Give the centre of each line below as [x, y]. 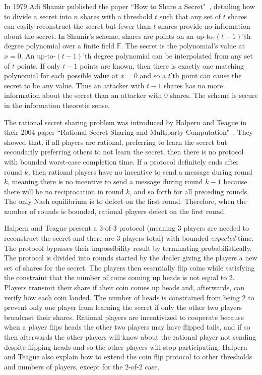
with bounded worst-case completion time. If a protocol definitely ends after [121, 161]
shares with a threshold [116, 16]
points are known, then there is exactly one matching [162, 65]
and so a [153, 75]
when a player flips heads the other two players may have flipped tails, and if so [127, 327]
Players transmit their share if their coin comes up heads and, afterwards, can [124, 287]
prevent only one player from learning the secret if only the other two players [123, 307]
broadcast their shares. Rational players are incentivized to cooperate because [124, 317]
